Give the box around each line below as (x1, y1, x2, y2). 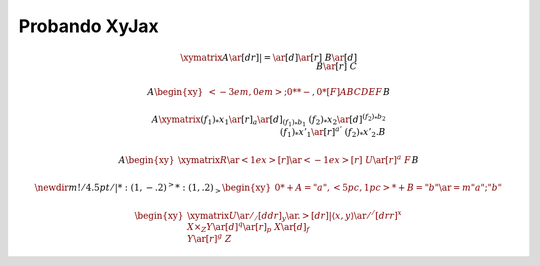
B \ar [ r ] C (315, 61, 358, 72)
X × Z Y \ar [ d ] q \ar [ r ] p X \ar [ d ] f (186, 220, 310, 235)
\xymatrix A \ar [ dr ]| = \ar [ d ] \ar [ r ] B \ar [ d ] (180, 52, 358, 64)
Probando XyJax (18, 15, 159, 37)
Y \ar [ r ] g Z (186, 231, 232, 244)
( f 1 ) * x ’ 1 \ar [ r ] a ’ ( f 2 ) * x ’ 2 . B (280, 125, 386, 140)
